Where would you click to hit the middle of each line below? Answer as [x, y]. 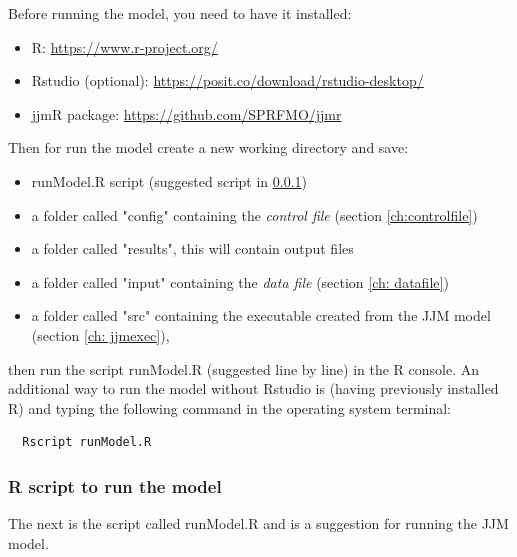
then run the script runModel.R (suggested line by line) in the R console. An [244, 368]
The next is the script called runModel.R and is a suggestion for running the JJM [258, 523]
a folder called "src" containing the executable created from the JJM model [261, 315]
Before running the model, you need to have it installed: [180, 13]
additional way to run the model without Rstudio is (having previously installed [253, 388]
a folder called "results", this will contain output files [192, 248]
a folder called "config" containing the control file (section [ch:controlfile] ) [254, 214]
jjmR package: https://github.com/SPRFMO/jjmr [186, 113]
